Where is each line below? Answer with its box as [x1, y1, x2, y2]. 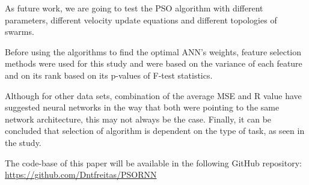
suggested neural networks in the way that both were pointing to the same [5, 101, 280, 114]
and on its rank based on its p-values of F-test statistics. [5, 68, 213, 81]
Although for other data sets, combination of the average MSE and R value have [5, 89, 302, 102]
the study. [5, 136, 41, 148]
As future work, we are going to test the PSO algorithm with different [5, 2, 263, 14]
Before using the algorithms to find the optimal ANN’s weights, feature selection [5, 45, 302, 58]
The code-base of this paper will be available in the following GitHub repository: [5, 156, 302, 169]
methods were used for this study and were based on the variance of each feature [5, 57, 302, 70]
